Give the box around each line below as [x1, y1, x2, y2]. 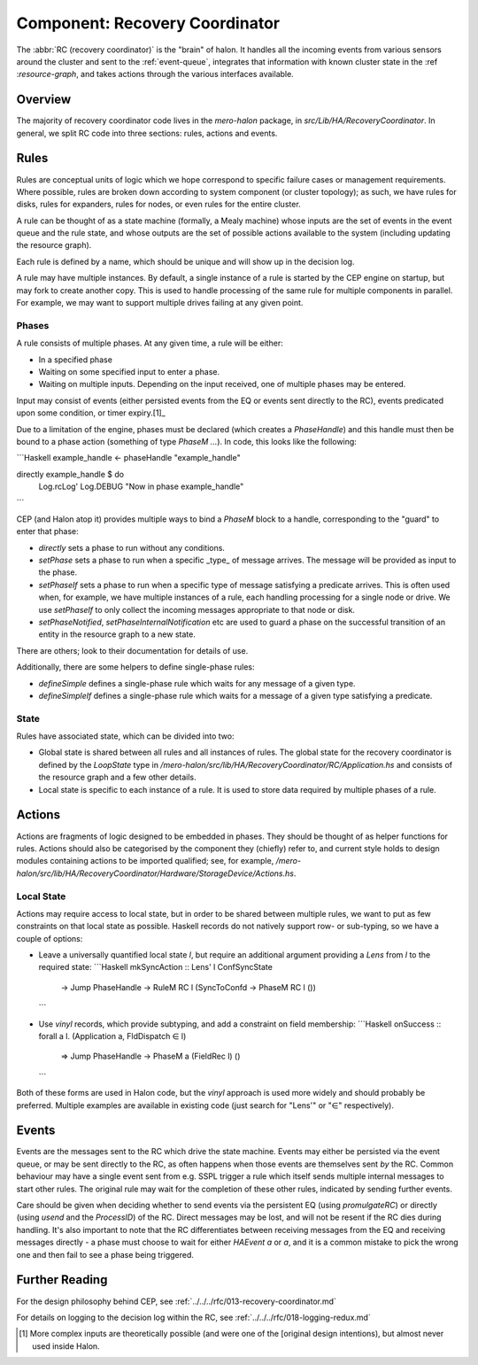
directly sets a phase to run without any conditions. [38, 542, 226, 553]
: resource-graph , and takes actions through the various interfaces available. [16, 69, 294, 80]
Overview [16, 92, 72, 107]
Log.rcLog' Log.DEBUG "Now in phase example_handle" [38, 481, 244, 492]
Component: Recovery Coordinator [16, 13, 281, 33]
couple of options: [16, 933, 83, 943]
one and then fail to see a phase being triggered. [16, 1249, 195, 1260]
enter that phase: [16, 526, 79, 537]
